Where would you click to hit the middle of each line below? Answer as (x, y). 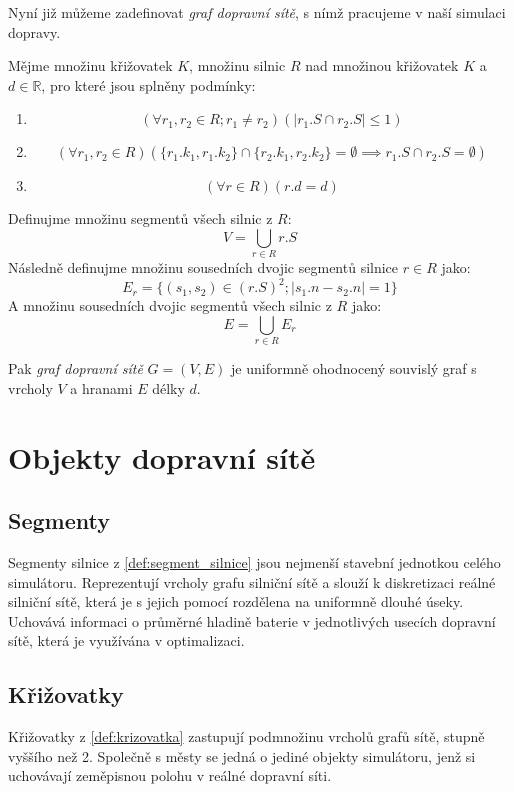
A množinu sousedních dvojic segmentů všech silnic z (170, 305)
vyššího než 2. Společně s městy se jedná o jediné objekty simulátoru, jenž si (242, 755)
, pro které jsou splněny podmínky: (148, 84)
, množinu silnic (237, 65)
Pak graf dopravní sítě (75, 368)
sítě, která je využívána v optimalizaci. (126, 640)
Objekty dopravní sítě (162, 456)
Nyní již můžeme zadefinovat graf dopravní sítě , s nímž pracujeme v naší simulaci (257, 12)
